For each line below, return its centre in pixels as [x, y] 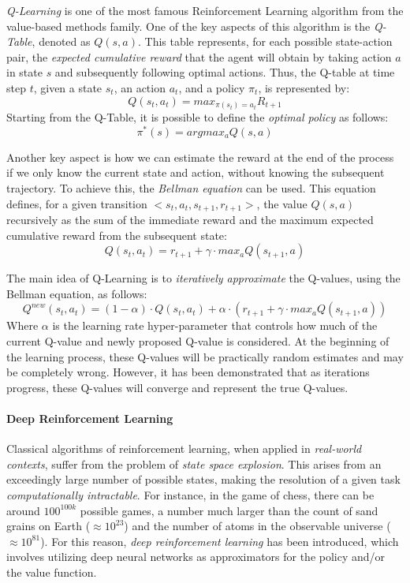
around [23, 510]
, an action [140, 87]
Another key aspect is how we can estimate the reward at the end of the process [200, 157]
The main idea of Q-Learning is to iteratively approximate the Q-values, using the [203, 278]
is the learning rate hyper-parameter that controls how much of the [215, 325]
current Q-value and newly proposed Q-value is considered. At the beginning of [198, 340]
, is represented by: [304, 87]
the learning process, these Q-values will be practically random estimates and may [205, 356]
